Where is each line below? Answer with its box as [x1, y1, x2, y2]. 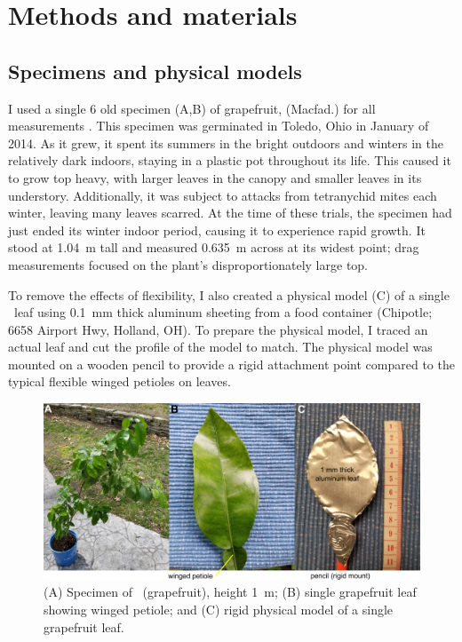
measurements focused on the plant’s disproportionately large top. [8, 255, 369, 273]
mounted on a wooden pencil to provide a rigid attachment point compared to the [8, 354, 455, 373]
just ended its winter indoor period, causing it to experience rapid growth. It [8, 220, 426, 239]
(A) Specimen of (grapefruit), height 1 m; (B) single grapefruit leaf [44, 583, 417, 601]
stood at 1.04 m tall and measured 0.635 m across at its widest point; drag [8, 238, 419, 257]
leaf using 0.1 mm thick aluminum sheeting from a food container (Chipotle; [13, 303, 433, 321]
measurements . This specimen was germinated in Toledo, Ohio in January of [8, 116, 429, 135]
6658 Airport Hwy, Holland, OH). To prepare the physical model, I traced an [8, 320, 428, 338]
